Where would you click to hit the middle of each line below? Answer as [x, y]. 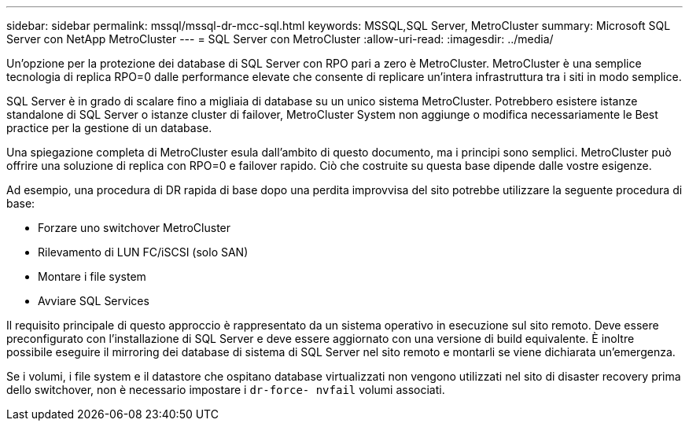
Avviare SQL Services [94, 301]
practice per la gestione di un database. [109, 128]
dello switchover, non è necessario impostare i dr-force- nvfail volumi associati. [226, 390]
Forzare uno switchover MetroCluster [134, 228]
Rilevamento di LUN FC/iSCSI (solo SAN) [143, 252]
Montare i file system [92, 276]
